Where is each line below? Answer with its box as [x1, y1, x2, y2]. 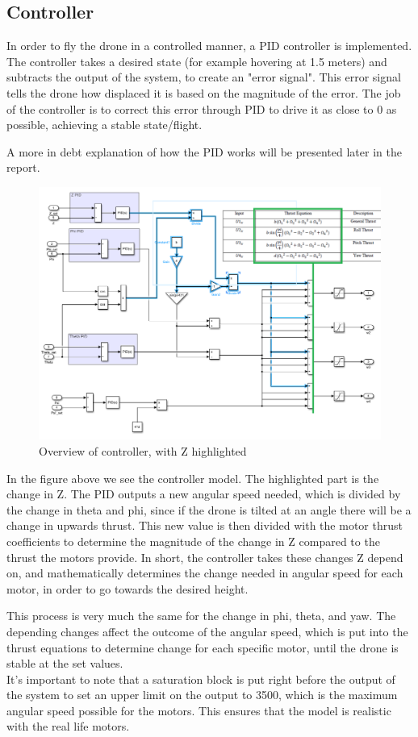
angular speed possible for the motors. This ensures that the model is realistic [6, 702, 391, 718]
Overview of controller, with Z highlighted [39, 442, 247, 459]
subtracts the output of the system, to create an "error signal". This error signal [6, 69, 401, 85]
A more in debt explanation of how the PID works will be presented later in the [6, 143, 402, 160]
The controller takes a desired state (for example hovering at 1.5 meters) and [6, 52, 387, 69]
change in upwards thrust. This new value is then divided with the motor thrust [6, 517, 403, 534]
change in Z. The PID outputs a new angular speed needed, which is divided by [6, 485, 401, 502]
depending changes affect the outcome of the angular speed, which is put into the [6, 622, 408, 639]
